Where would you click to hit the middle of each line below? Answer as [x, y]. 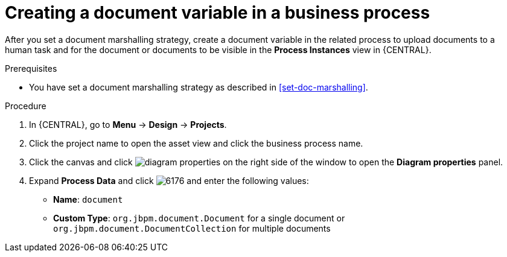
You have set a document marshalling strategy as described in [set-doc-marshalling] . [199, 87]
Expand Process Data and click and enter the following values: [169, 180]
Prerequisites [31, 68]
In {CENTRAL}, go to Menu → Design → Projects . [128, 124]
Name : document [88, 199]
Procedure [26, 106]
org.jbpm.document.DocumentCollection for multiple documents [192, 228]
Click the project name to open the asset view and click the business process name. [196, 143]
